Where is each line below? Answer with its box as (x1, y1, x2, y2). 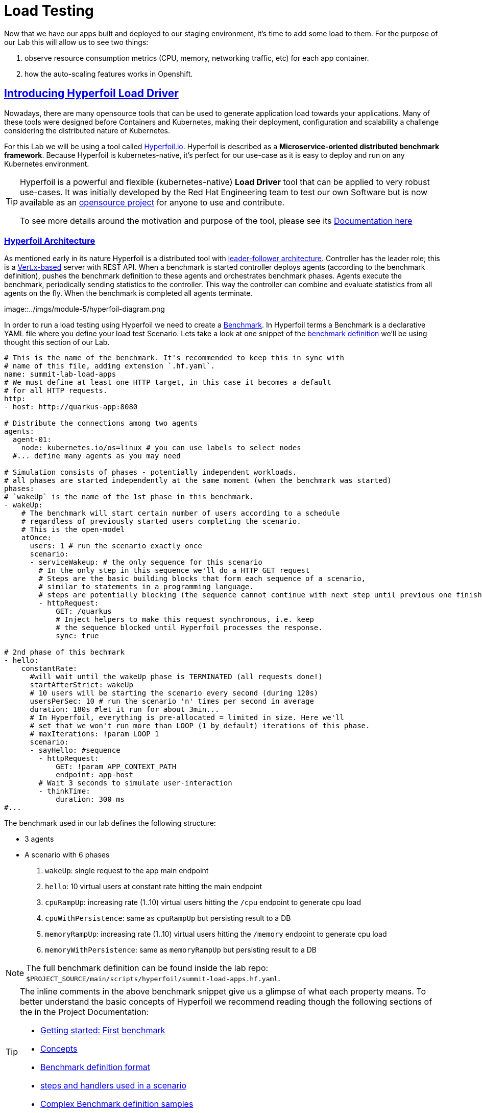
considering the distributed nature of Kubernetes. (4, 126, 170, 135)
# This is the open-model (21, 525, 125, 534)
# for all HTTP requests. (4, 386, 108, 395)
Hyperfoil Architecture (4, 235, 95, 246)
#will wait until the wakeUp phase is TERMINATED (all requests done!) (30, 673, 323, 681)
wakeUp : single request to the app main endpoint (45, 866, 209, 875)
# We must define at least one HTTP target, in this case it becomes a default (4, 378, 331, 387)
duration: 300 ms (56, 795, 125, 804)
